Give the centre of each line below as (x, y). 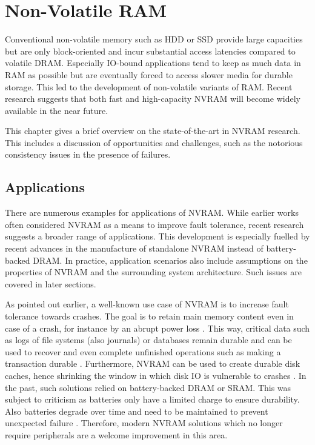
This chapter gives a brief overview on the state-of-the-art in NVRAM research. (153, 131)
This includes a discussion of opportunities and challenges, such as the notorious (154, 142)
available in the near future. (57, 110)
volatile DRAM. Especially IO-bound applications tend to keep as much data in (153, 63)
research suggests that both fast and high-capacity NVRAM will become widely (153, 99)
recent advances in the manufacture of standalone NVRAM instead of (134, 248)
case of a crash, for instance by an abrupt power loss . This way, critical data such (157, 328)
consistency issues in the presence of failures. (88, 154)
